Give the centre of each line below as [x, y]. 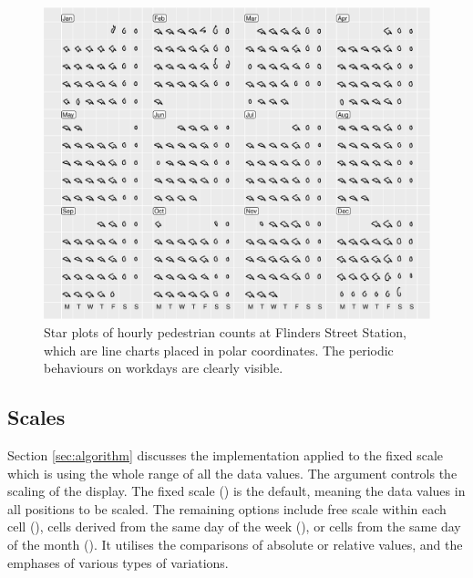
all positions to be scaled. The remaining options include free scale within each [227, 508]
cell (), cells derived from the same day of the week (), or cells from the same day [234, 526]
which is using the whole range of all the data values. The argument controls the [232, 473]
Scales [36, 417]
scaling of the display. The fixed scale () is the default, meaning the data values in [236, 491]
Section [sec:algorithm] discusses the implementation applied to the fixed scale [226, 455]
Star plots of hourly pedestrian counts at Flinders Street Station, [225, 332]
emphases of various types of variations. [118, 562]
